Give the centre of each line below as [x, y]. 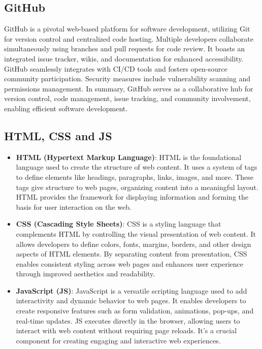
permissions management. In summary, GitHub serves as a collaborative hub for [129, 88]
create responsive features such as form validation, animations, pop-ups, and [135, 311]
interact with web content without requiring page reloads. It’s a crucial [126, 330]
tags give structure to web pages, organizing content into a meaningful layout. [137, 187]
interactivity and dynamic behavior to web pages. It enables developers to [131, 300]
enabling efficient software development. [66, 108]
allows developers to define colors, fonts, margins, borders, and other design [134, 244]
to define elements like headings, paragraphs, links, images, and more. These [135, 177]
